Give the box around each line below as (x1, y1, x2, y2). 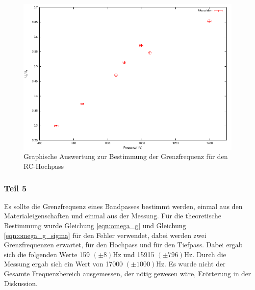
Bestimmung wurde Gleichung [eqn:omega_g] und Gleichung (4, 220, 186, 230)
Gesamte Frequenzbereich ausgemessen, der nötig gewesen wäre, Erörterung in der (4, 268, 251, 278)
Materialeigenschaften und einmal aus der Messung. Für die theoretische (4, 211, 222, 221)
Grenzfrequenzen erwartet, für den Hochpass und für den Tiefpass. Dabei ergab (4, 239, 243, 250)
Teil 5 (4, 182, 27, 194)
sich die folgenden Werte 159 (4, 249, 90, 259)
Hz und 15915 (113, 249, 154, 259)
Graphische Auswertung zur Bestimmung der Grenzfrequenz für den (24, 151, 228, 161)
